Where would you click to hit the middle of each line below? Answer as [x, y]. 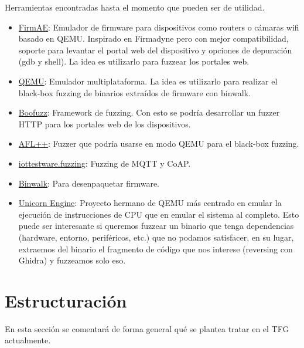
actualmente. [28, 340]
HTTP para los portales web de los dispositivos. [105, 124]
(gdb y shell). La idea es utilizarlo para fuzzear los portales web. [134, 61]
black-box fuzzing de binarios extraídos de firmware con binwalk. [135, 92]
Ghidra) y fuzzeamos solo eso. [72, 260]
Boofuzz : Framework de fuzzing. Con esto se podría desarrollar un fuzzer [149, 112]
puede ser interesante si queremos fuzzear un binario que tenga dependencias [156, 226]
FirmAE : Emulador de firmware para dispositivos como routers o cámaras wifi [159, 27]
